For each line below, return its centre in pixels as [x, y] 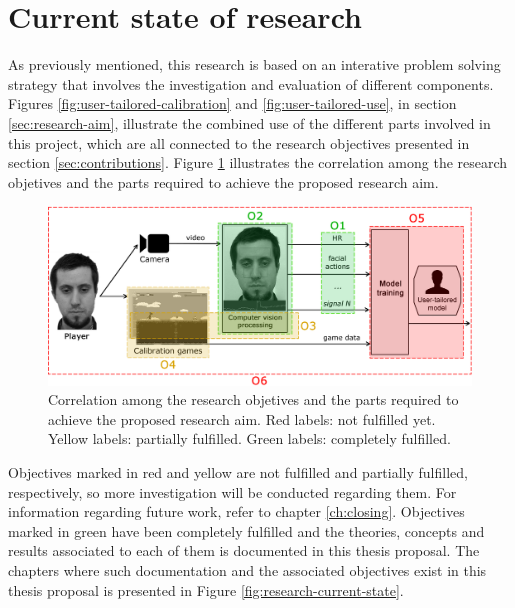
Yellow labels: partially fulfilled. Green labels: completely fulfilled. [249, 438]
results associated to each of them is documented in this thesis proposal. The [244, 550]
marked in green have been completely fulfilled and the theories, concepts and [246, 530]
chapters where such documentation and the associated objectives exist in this [247, 569]
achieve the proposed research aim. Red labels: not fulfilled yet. [242, 418]
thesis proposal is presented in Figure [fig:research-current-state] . [206, 589]
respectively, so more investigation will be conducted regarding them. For [232, 491]
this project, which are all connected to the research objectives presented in [239, 142]
